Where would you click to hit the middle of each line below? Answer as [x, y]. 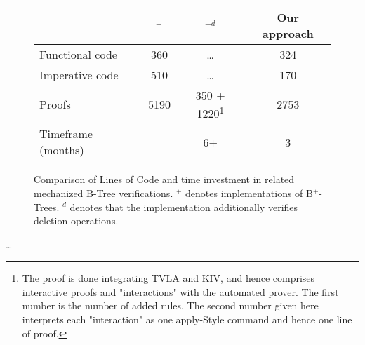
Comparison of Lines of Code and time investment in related [164, 179]
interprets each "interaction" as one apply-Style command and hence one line [187, 319]
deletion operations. [76, 221]
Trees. [47, 207]
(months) [62, 150]
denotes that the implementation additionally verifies [184, 207]
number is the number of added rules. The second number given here [170, 305]
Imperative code [79, 75]
